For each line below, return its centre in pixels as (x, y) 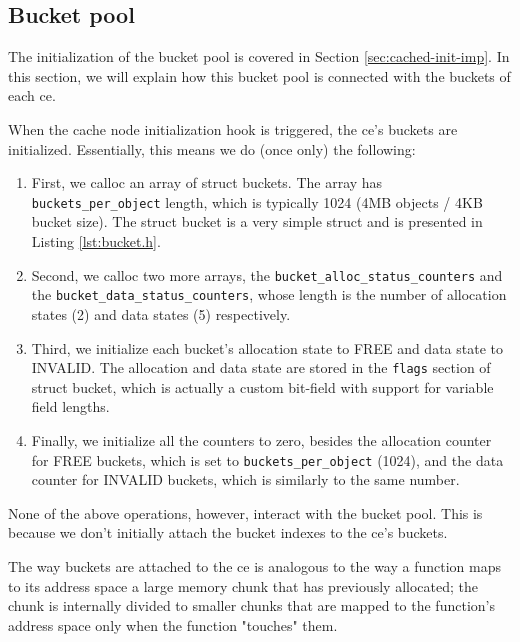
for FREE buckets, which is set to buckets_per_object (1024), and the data (267, 459)
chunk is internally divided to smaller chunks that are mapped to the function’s (251, 605)
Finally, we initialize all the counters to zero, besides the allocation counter (261, 439)
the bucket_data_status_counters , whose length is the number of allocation (269, 294)
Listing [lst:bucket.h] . (96, 241)
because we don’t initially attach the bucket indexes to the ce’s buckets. (228, 532)
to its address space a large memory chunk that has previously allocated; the (243, 585)
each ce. (32, 95)
